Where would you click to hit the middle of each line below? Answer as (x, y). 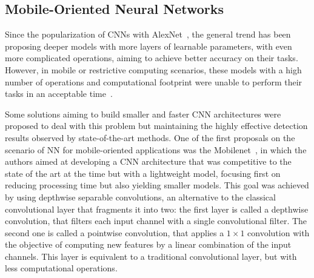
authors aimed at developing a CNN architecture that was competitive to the (148, 161)
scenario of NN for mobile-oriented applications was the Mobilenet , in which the (156, 149)
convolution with (279, 232)
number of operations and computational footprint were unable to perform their (154, 81)
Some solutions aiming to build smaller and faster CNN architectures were (143, 114)
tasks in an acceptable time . (59, 94)
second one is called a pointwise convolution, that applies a (115, 232)
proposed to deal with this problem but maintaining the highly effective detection (156, 126)
